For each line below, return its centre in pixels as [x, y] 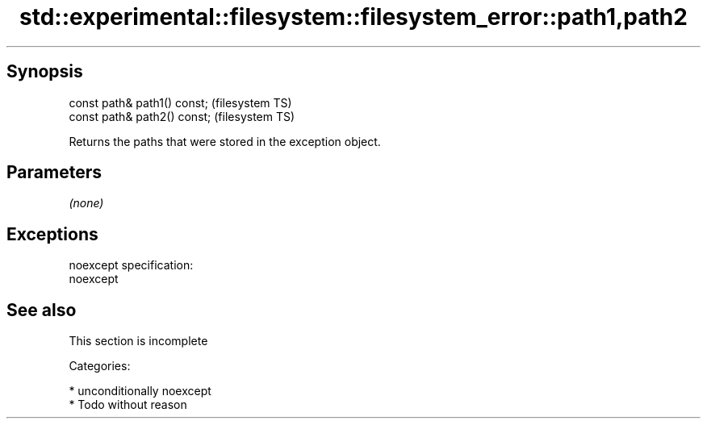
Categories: [100, 366]
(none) [86, 203]
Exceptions [52, 234]
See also [42, 310]
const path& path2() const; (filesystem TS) [182, 116]
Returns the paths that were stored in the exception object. [225, 141]
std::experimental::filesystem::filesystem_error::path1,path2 [353, 17]
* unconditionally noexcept [140, 391]
